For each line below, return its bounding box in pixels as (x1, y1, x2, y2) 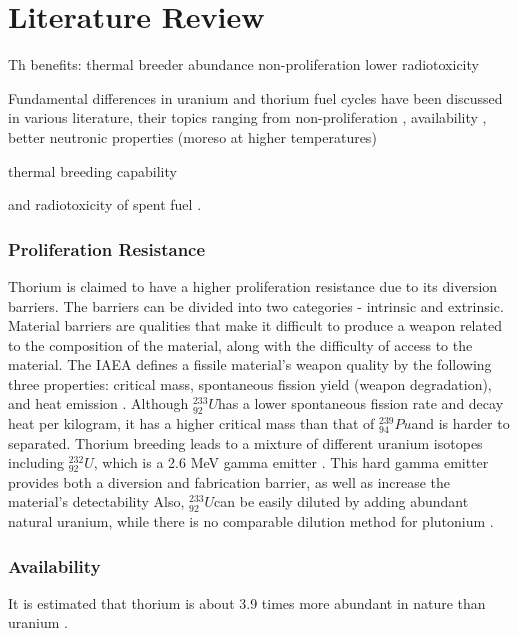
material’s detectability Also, (8, 491, 185, 512)
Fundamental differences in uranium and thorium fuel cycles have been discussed (8, 87, 503, 108)
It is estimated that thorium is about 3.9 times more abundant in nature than (8, 592, 486, 613)
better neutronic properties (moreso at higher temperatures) (8, 126, 377, 147)
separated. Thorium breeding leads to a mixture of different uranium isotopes (8, 432, 483, 453)
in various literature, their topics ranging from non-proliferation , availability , (8, 107, 487, 128)
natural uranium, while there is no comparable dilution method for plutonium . (8, 511, 494, 532)
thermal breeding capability (8, 160, 177, 181)
